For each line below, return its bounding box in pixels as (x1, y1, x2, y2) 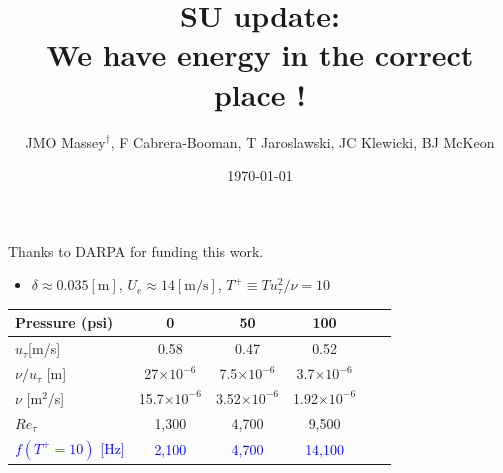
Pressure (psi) (15, 312, 114, 333)
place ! (213, 73, 307, 114)
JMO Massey (25, 131, 106, 152)
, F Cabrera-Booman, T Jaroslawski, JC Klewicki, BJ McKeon (110, 131, 495, 152)
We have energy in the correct (46, 34, 474, 75)
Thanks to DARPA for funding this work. (8, 240, 264, 261)
